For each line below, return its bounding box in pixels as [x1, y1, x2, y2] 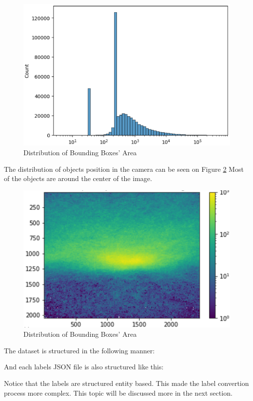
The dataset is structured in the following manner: [4, 345, 155, 355]
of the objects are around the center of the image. [4, 173, 152, 183]
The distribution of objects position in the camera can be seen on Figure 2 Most [4, 164, 244, 174]
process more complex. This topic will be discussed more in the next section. [4, 387, 233, 398]
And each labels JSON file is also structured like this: [4, 362, 164, 372]
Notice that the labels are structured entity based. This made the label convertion [4, 378, 249, 388]
